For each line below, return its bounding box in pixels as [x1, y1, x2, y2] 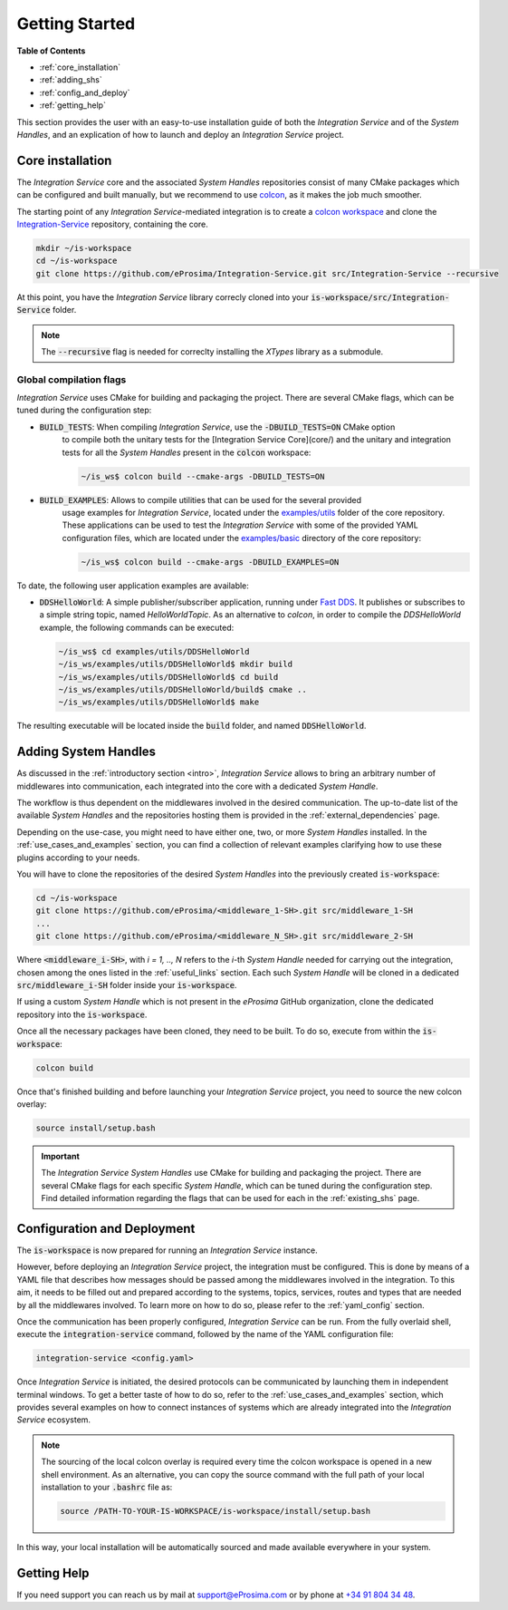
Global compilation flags [16, 373, 127, 385]
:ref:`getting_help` [39, 100, 106, 111]
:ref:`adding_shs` [39, 74, 103, 85]
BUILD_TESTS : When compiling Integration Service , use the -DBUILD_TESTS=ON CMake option [39, 422, 396, 432]
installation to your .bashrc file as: [41, 1481, 173, 1492]
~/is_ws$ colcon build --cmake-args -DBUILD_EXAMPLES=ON [81, 557, 340, 567]
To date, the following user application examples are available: [16, 580, 249, 591]
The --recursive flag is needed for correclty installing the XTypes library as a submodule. [41, 345, 384, 357]
